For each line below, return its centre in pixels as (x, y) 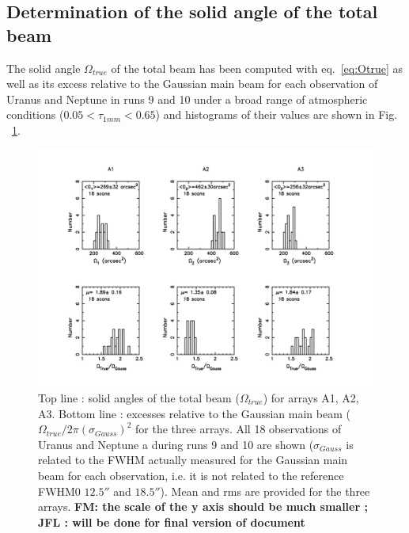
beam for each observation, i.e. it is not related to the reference (191, 475)
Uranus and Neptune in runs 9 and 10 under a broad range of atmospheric (187, 99)
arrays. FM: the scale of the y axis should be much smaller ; (203, 506)
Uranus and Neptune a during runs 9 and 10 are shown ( (176, 444)
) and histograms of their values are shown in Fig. (276, 114)
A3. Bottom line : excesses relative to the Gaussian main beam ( (194, 413)
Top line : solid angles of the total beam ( (139, 397)
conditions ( (35, 114)
